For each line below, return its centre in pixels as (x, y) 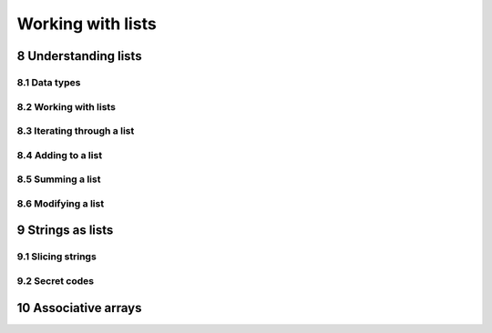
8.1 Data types (49, 82)
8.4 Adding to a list (60, 155)
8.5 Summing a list (59, 179)
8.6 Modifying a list (61, 203)
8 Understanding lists (79, 56)
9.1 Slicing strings (57, 257)
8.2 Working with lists (66, 106)
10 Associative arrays (79, 308)
